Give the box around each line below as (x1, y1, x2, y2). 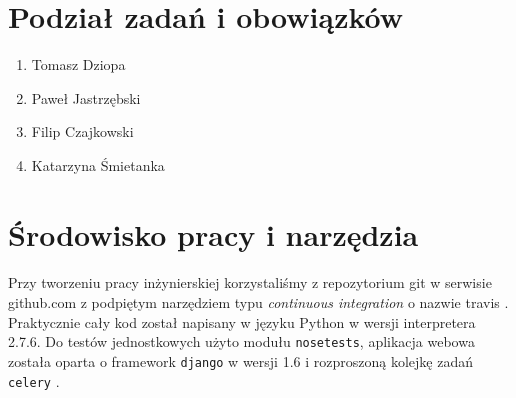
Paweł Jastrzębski (31, 87, 141, 108)
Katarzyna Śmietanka (31, 154, 165, 175)
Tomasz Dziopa (31, 54, 126, 75)
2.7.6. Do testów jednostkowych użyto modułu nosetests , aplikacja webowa (8, 331, 475, 352)
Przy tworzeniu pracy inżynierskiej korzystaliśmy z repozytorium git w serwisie (8, 272, 492, 293)
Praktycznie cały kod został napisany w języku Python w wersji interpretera (8, 311, 476, 332)
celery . (8, 370, 60, 391)
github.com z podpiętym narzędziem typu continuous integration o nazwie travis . (8, 292, 509, 313)
